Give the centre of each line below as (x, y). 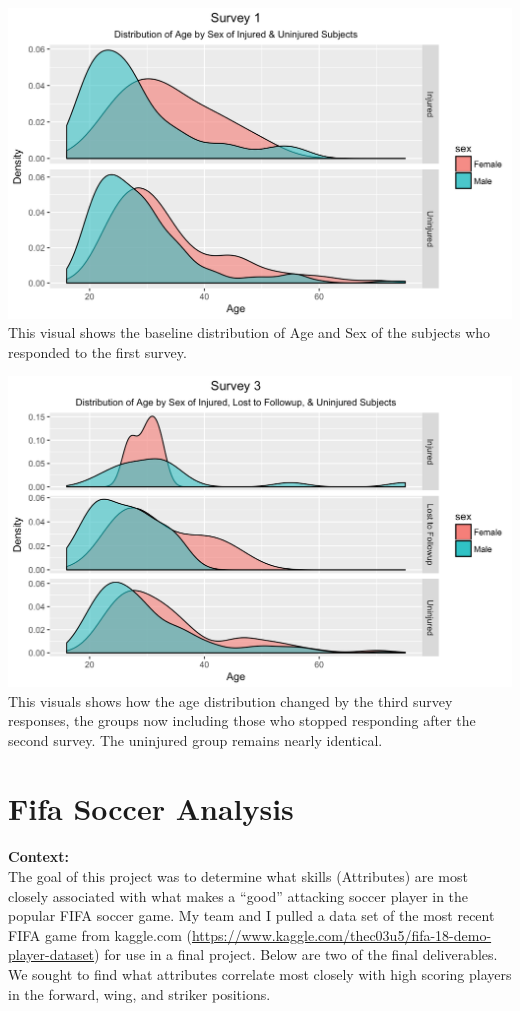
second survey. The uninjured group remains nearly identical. (195, 739)
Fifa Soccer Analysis (151, 808)
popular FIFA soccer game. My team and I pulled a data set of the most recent (251, 915)
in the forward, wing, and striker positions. (139, 993)
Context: (39, 856)
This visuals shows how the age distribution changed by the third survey (230, 700)
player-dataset (51, 954)
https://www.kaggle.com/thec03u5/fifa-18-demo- (341, 934)
